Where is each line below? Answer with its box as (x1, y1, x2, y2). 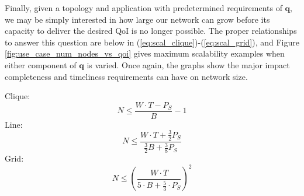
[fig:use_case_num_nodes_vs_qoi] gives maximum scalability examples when (5, 47, 285, 60)
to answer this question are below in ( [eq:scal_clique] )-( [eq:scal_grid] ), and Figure (5, 36, 300, 48)
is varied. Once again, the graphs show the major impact (87, 58, 290, 71)
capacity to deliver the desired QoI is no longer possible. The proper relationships (5, 24, 297, 37)
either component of (5, 58, 77, 71)
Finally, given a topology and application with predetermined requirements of (5, 2, 282, 13)
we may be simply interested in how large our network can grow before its (5, 13, 270, 25)
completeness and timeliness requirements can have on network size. (5, 70, 248, 82)
